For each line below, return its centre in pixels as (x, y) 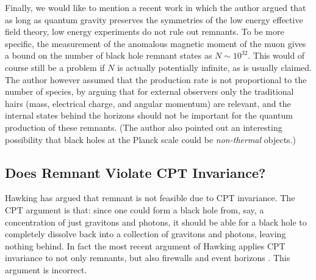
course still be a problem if (55, 67)
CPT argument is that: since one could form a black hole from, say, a (135, 209)
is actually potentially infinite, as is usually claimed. (214, 67)
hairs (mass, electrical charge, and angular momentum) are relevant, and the (148, 103)
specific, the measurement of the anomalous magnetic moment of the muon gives (156, 43)
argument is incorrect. (46, 269)
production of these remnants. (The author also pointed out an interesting (144, 127)
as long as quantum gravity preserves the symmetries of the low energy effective (154, 19)
